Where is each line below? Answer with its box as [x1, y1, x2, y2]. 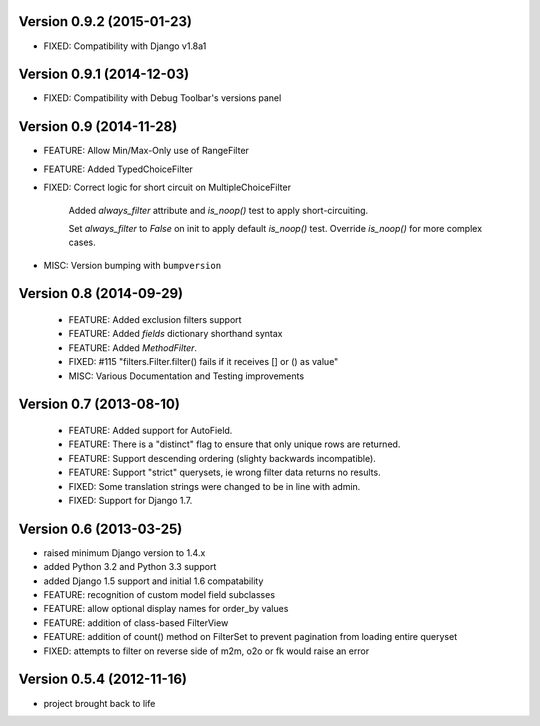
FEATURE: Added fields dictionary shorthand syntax [68, 328, 283, 340]
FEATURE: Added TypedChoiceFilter [43, 163, 194, 175]
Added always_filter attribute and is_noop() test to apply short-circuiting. [68, 204, 369, 216]
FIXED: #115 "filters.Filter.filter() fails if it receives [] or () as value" [68, 356, 339, 368]
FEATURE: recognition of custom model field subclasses [43, 589, 275, 601]
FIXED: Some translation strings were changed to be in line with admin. [68, 480, 361, 492]
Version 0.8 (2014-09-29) [18, 285, 184, 302]
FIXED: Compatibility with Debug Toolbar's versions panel [43, 92, 282, 104]
